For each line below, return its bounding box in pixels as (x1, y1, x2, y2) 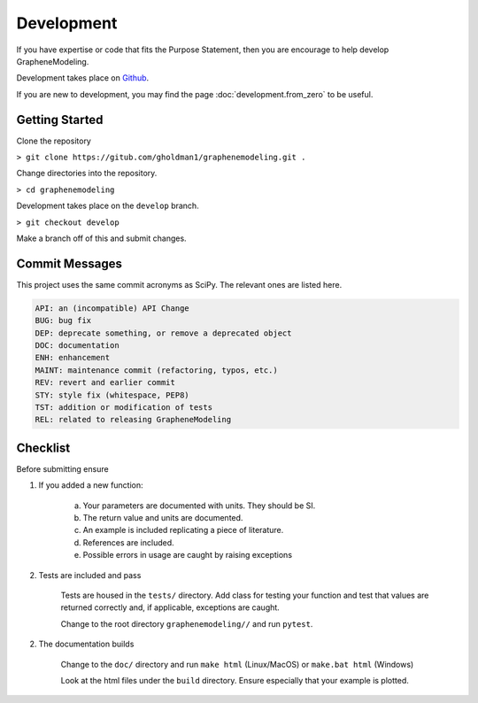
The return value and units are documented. (82, 513, 243, 523)
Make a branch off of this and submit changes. (16, 233, 187, 243)
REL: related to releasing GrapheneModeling (35, 414, 232, 425)
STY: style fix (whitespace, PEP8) (35, 390, 189, 400)
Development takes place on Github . (16, 73, 150, 83)
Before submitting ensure (16, 463, 110, 474)
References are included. (82, 537, 174, 548)
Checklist (16, 440, 71, 455)
